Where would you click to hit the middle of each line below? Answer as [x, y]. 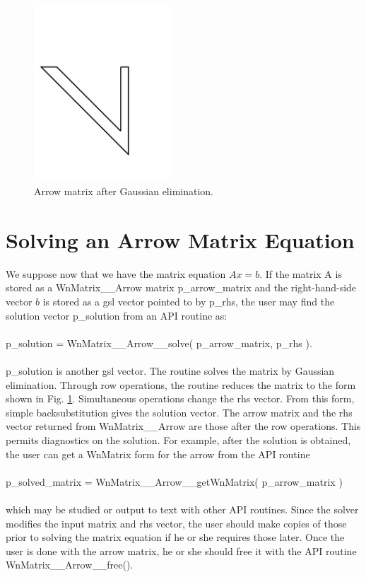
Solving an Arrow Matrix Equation [180, 239]
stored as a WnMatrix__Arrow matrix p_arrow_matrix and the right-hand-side [181, 287]
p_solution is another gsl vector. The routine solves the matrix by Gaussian [170, 371]
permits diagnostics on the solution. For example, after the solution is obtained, [178, 439]
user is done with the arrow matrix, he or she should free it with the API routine [181, 550]
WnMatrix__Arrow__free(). [70, 565]
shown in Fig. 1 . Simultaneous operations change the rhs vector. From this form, [180, 398]
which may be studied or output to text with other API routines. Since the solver [182, 509]
